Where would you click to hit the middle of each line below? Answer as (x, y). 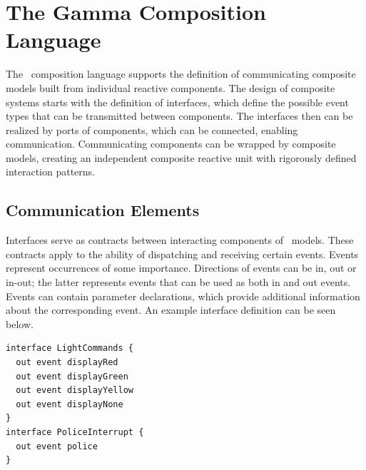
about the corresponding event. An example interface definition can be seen (171, 310)
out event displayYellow (75, 390)
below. (20, 323)
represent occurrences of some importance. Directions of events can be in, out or (181, 268)
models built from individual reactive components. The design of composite (171, 87)
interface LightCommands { (70, 348)
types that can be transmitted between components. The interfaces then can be (179, 116)
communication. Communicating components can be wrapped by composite (171, 144)
